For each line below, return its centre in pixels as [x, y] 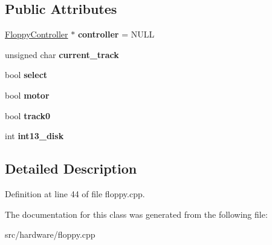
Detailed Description [71, 168]
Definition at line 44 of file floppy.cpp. [75, 193]
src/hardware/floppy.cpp [50, 234]
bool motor [27, 95]
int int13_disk [34, 136]
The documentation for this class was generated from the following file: [136, 214]
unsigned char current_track [62, 54]
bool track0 [28, 115]
